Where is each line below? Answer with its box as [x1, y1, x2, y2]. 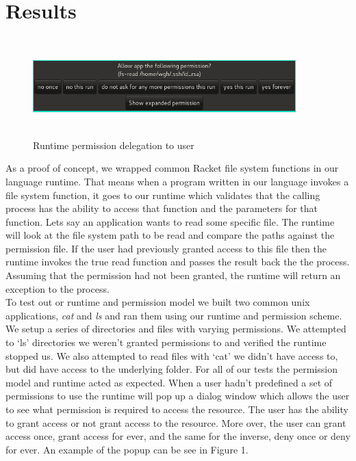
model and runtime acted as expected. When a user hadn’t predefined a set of [5, 375, 333, 389]
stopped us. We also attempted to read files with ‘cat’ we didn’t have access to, [5, 348, 338, 363]
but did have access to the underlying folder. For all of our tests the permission [5, 362, 338, 376]
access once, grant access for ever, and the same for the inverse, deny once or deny [5, 429, 351, 443]
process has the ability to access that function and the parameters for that [5, 201, 318, 215]
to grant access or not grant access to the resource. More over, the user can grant [5, 415, 346, 430]
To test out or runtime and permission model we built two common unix [5, 295, 310, 309]
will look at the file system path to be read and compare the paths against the [5, 228, 335, 242]
